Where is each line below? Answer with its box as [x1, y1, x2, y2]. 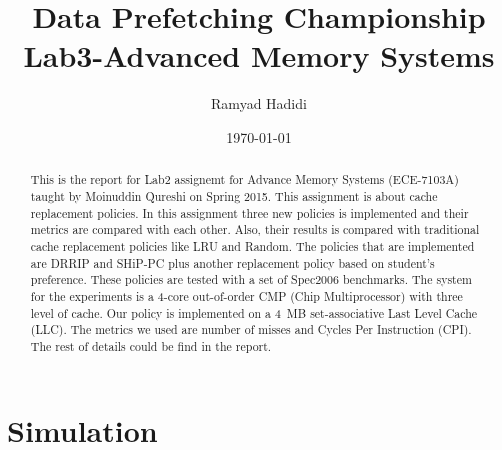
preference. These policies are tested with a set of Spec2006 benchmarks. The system [30, 271, 472, 288]
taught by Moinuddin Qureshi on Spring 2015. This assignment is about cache [30, 187, 438, 204]
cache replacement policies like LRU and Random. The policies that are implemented [30, 237, 475, 254]
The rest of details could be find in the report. [30, 337, 272, 354]
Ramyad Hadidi [211, 93, 307, 114]
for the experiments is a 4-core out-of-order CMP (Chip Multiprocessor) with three [30, 287, 463, 304]
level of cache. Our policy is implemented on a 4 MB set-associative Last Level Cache [30, 304, 478, 321]
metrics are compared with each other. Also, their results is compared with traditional [30, 221, 480, 238]
